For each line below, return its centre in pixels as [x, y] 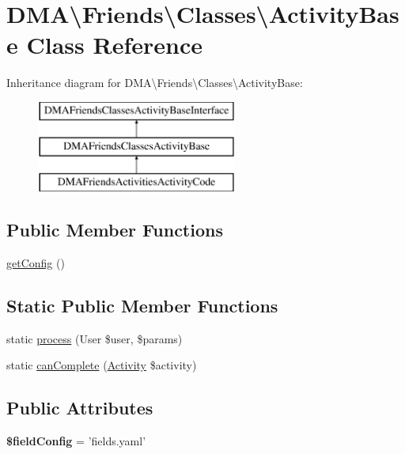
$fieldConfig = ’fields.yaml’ [76, 441]
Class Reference [114, 45]
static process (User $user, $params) [95, 338]
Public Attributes [80, 408]
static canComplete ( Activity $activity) [102, 365]
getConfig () [36, 263]
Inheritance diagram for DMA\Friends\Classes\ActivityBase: [155, 83]
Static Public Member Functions [142, 306]
